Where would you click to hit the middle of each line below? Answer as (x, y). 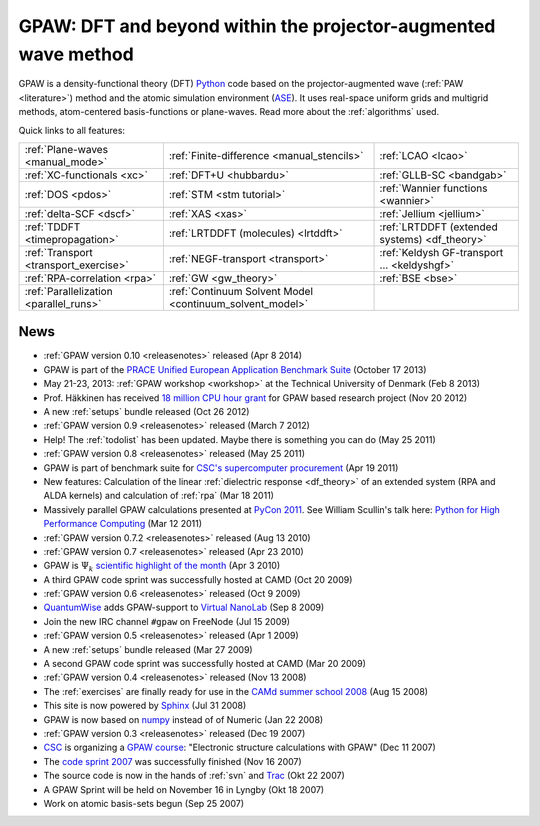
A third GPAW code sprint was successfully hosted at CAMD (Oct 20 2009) (198, 579)
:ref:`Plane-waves (66, 149)
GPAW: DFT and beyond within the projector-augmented (257, 26)
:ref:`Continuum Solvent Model (241, 291)
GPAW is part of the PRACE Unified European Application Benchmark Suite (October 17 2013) (235, 369)
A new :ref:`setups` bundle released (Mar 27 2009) (148, 649)
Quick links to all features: (71, 130)
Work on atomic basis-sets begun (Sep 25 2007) (144, 803)
